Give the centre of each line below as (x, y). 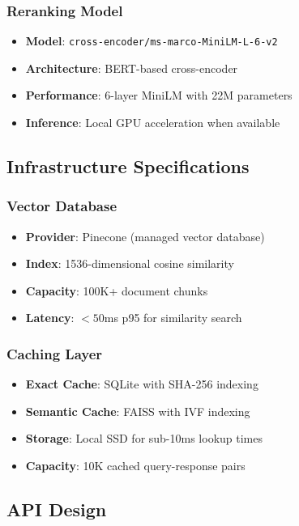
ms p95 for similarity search (173, 318)
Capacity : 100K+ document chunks (117, 290)
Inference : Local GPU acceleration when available (153, 123)
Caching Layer (55, 353)
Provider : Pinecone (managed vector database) (145, 236)
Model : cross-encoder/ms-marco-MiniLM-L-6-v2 (152, 41)
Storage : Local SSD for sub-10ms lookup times (144, 438)
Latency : (50, 318)
